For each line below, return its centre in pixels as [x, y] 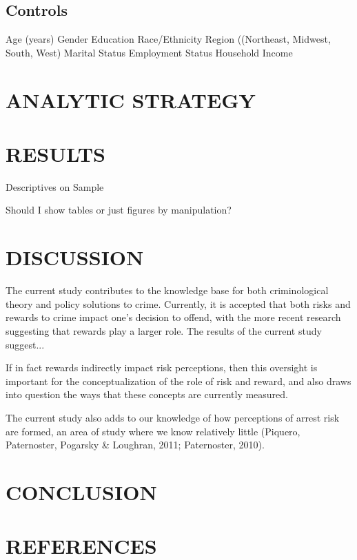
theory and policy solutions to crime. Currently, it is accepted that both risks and [178, 303]
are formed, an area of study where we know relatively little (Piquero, [153, 431]
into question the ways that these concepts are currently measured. [147, 394]
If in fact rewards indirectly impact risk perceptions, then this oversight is [162, 367]
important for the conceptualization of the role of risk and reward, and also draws [178, 381]
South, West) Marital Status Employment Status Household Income [149, 52]
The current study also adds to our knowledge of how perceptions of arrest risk [173, 417]
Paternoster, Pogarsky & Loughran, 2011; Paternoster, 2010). [135, 445]
